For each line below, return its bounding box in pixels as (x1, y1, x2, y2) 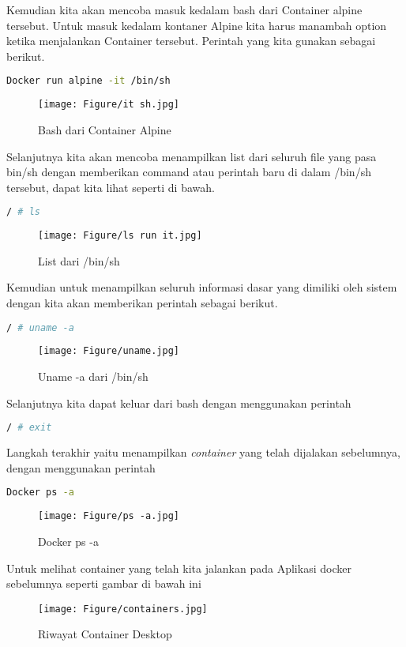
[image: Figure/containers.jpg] (38, 603, 208, 615)
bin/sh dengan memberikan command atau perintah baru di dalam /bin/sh (6, 164, 371, 180)
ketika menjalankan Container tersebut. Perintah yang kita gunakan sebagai (6, 32, 376, 49)
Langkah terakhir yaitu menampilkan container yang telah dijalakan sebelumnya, (6, 444, 400, 461)
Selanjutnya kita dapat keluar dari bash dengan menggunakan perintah (6, 394, 351, 411)
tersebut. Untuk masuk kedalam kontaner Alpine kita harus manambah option (6, 17, 387, 33)
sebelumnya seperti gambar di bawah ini (6, 575, 201, 592)
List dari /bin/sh (38, 252, 120, 269)
